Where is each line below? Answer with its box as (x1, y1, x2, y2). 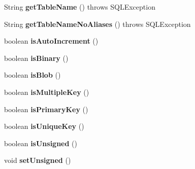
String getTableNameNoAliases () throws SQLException (4, 18, 191, 29)
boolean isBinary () (4, 52, 69, 63)
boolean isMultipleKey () (4, 86, 89, 97)
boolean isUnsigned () (4, 138, 77, 148)
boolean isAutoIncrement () (4, 36, 99, 46)
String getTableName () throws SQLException (4, 2, 155, 12)
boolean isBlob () (4, 70, 61, 80)
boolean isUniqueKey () (4, 121, 84, 131)
